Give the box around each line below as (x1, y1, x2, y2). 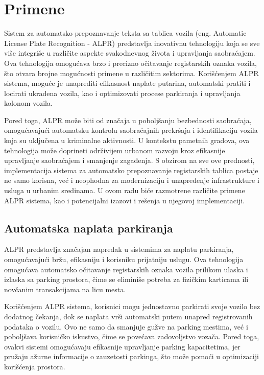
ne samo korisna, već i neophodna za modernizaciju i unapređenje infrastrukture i (4, 175, 259, 185)
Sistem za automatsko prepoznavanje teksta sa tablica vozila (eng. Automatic (4, 28, 247, 38)
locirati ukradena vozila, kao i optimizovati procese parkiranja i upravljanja (4, 87, 241, 98)
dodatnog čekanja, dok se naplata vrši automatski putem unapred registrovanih (4, 311, 253, 321)
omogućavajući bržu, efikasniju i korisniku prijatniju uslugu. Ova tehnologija (4, 254, 244, 265)
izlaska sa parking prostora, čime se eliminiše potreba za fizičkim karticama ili (4, 274, 249, 285)
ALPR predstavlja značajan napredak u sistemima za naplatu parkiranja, (4, 244, 234, 254)
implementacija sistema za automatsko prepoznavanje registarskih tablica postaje (4, 165, 258, 175)
